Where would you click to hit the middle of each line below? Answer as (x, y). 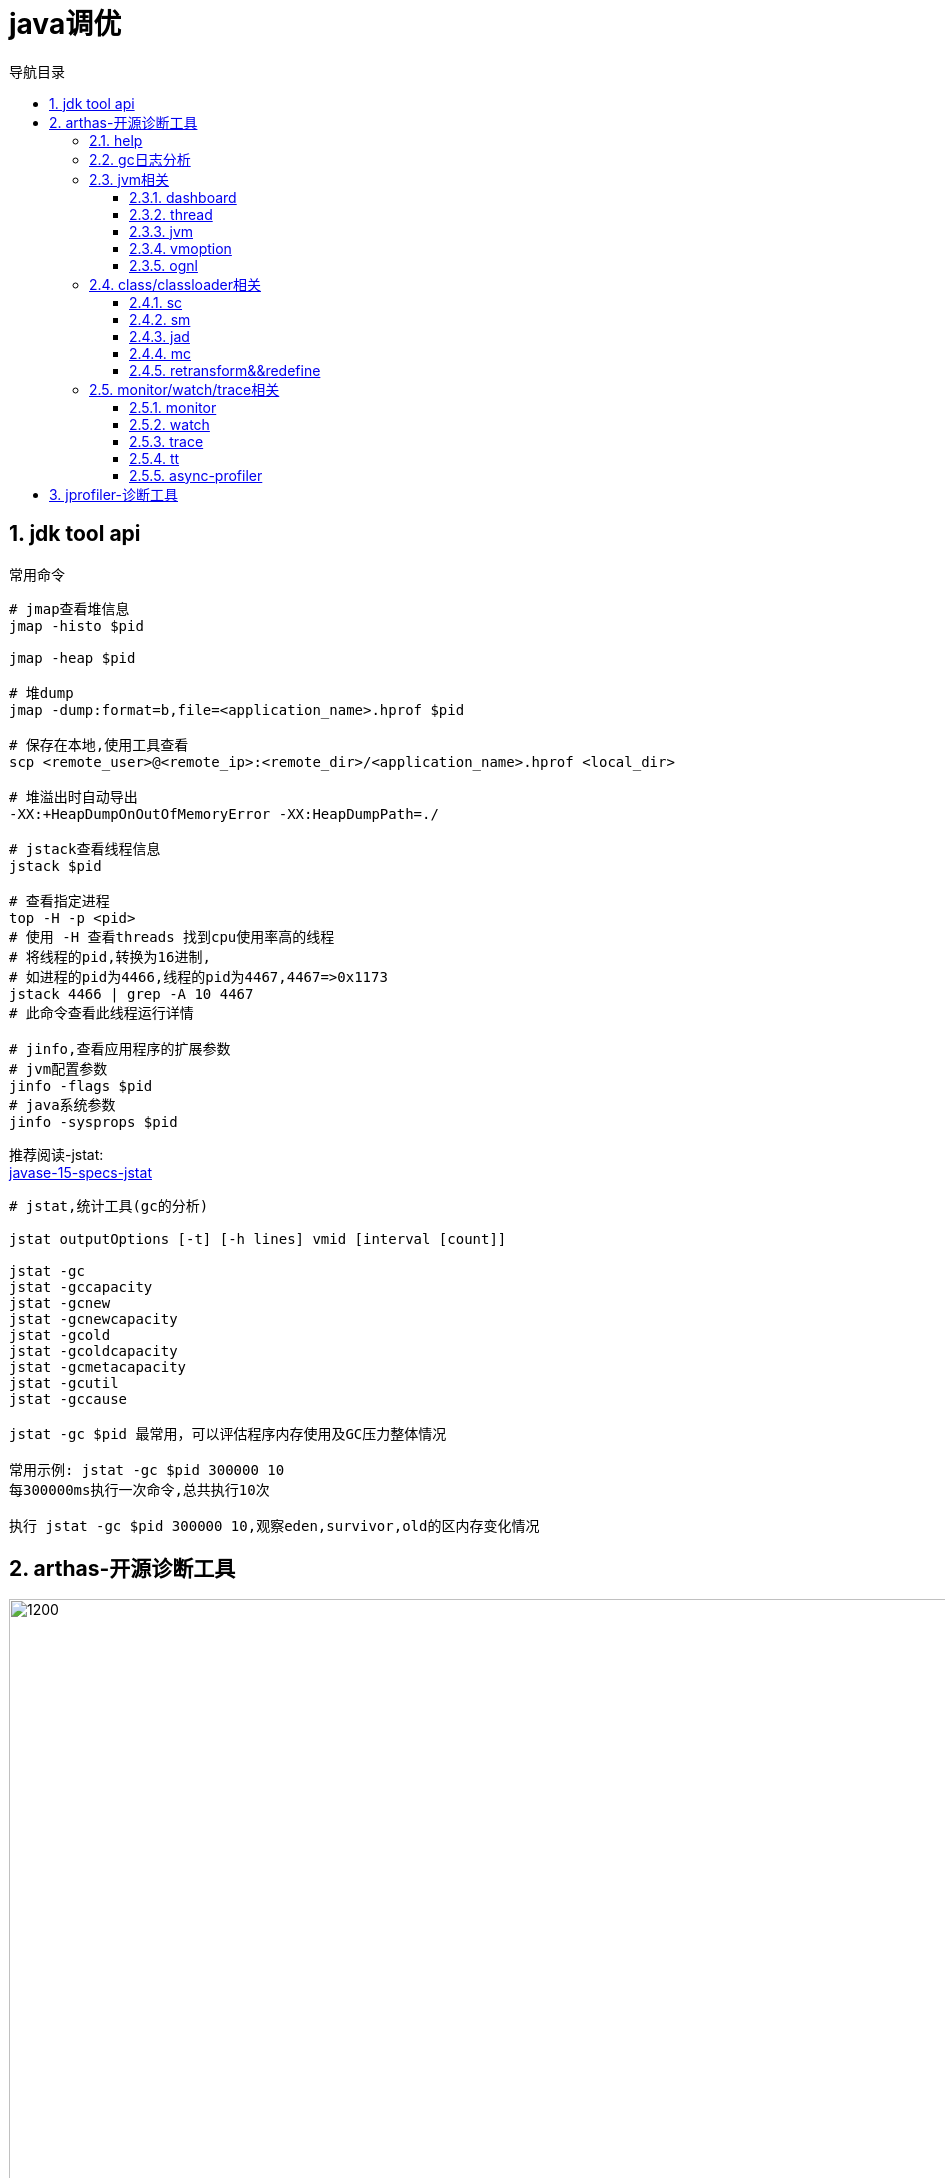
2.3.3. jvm (161, 231)
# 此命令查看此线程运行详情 (101, 1012)
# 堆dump (41, 692)
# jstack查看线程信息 (85, 848)
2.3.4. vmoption (180, 248)
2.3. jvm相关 (129, 179)
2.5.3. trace (166, 441)
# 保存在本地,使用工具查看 (99, 744)
